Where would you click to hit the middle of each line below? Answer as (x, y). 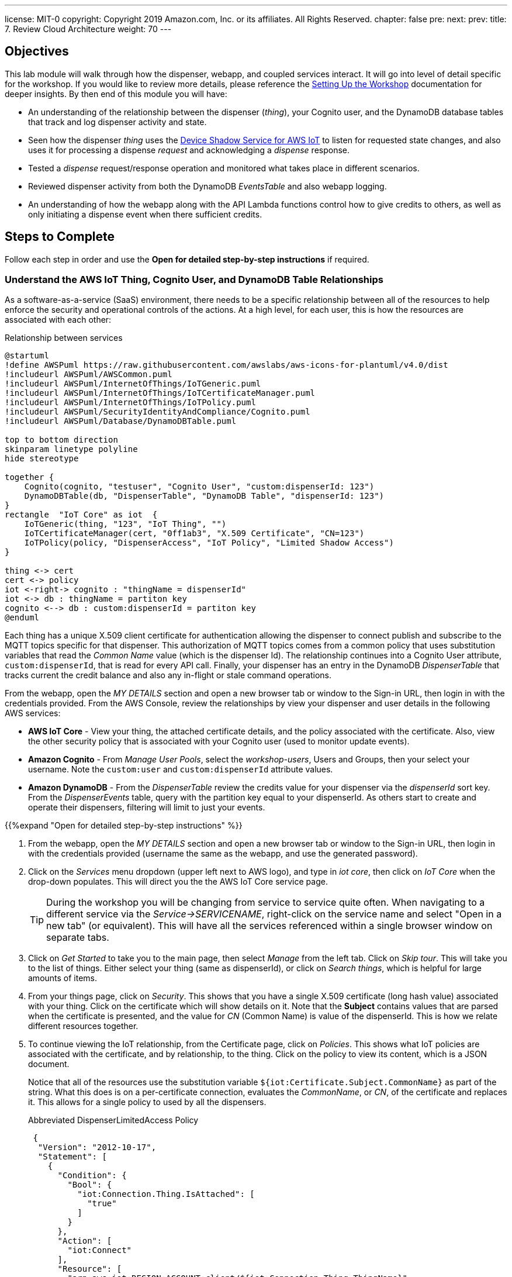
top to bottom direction (61, 440)
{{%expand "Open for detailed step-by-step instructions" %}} (124, 826)
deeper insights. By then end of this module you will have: (116, 94)
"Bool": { (90, 1185)
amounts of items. (63, 978)
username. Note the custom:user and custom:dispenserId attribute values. (181, 769)
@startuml (27, 356)
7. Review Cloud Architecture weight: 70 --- (88, 29)
